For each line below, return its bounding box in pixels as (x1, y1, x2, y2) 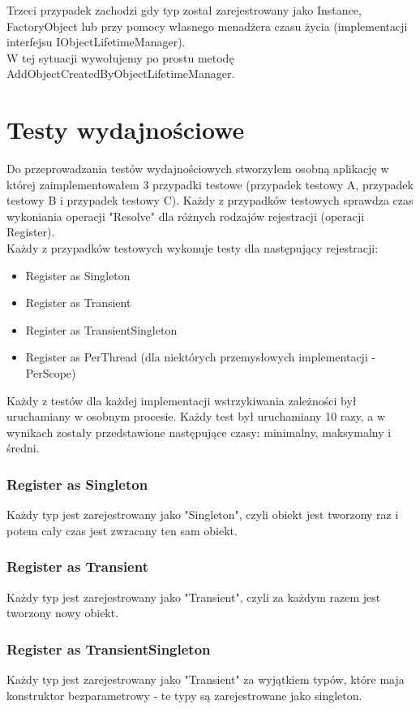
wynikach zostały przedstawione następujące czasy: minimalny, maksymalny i (6, 423, 392, 440)
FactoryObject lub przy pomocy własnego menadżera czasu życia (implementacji (6, 17, 408, 34)
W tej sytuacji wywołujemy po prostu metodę (6, 49, 234, 66)
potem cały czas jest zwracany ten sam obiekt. (6, 521, 238, 538)
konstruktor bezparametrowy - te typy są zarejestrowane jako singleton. (6, 686, 362, 703)
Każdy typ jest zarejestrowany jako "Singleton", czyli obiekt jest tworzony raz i (6, 506, 399, 523)
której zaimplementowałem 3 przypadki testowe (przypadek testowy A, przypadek (6, 175, 414, 192)
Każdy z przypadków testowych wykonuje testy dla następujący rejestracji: (6, 240, 379, 257)
